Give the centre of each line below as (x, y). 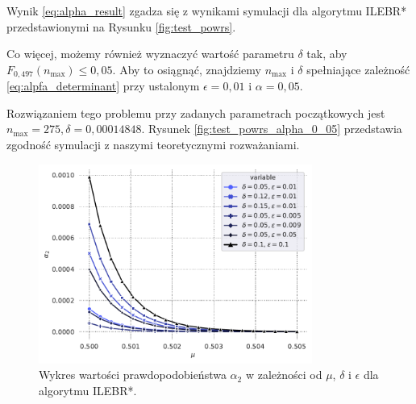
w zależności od (284, 375)
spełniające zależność (358, 69)
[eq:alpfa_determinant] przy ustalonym (103, 86)
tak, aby (327, 54)
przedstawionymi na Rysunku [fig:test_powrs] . (121, 26)
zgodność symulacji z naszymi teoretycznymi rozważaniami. (153, 145)
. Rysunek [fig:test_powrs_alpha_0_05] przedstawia (272, 129)
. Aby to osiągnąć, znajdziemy (187, 69)
